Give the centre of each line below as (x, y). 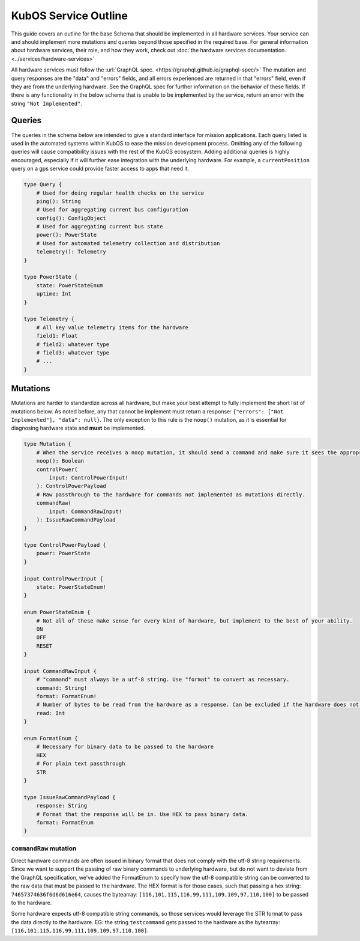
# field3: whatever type (73, 352)
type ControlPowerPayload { (65, 545)
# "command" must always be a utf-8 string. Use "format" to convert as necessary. (163, 680)
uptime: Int (54, 294)
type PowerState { (51, 277)
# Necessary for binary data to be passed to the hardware (125, 747)
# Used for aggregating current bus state (100, 227)
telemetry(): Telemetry (71, 252)
